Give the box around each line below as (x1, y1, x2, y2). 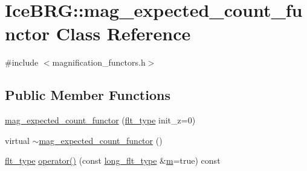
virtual (5, 134, 30, 146)
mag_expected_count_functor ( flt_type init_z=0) (5, 114, 196, 126)
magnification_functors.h (52, 56, 146, 69)
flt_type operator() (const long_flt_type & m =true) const (5, 154, 221, 167)
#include (5, 56, 39, 69)
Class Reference (56, 21, 191, 46)
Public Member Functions (5, 85, 170, 104)
